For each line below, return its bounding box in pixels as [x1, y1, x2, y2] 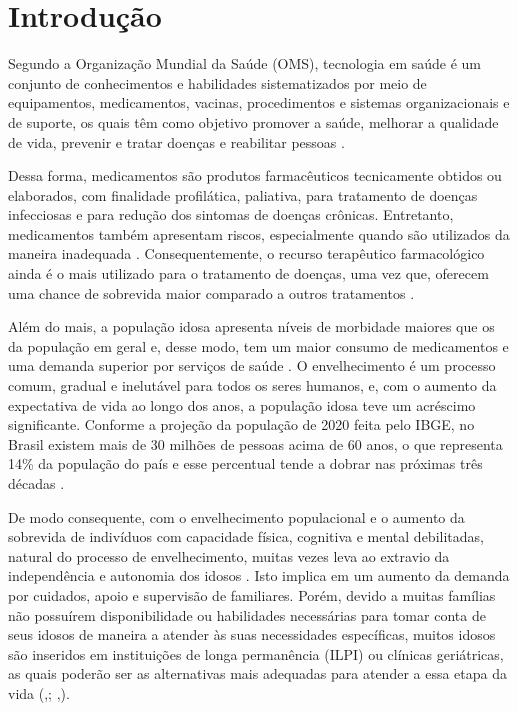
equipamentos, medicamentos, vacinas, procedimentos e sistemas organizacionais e [8, 92, 510, 113]
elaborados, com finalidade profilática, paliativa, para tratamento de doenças [8, 184, 478, 205]
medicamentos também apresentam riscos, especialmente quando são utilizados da [8, 223, 510, 244]
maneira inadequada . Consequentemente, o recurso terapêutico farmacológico [8, 243, 485, 264]
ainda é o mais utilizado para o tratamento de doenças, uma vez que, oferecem [8, 263, 489, 284]
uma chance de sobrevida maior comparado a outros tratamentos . [8, 282, 415, 303]
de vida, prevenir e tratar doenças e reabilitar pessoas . [8, 131, 345, 152]
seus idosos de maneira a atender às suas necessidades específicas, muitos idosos [8, 624, 496, 645]
